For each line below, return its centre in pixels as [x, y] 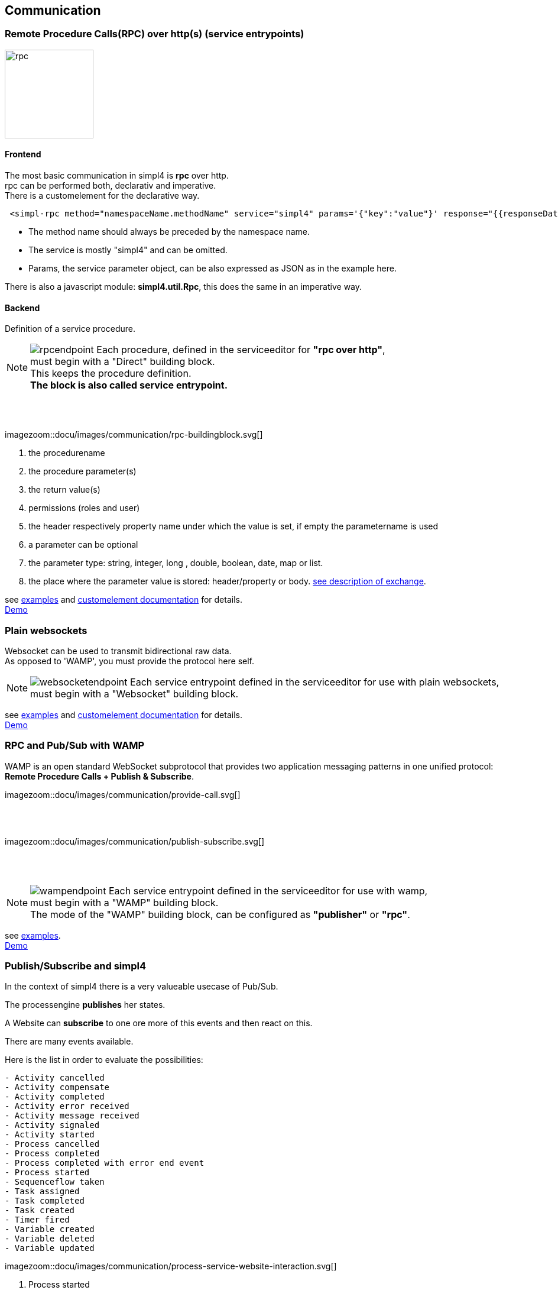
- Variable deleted [50, 1239]
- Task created [40, 1210]
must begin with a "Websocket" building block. [134, 694]
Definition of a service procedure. [70, 329]
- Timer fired [37, 1220]
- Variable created [50, 1229]
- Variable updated [50, 1248]
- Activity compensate [57, 1087]
